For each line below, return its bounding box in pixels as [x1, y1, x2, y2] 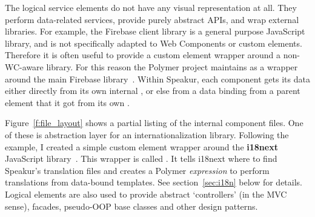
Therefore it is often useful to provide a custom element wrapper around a [5, 48, 281, 61]
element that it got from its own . [5, 96, 130, 109]
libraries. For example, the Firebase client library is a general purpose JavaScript [5, 25, 305, 38]
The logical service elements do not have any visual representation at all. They [5, 1, 297, 13]
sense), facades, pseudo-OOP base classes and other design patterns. [5, 199, 258, 212]
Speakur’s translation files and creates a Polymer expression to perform [5, 164, 270, 176]
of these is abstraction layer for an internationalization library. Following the [5, 128, 289, 141]
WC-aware [5, 60, 44, 73]
